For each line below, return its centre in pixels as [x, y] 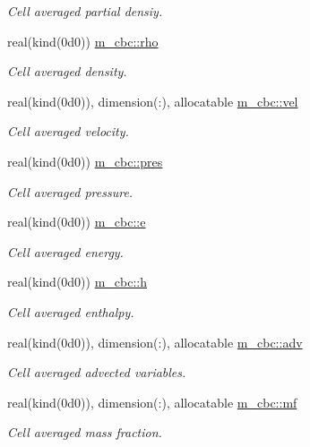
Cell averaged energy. [65, 251]
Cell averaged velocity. [68, 131]
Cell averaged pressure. [70, 191]
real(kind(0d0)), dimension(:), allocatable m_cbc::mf [152, 402]
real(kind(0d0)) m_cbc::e [77, 222]
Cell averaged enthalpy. [71, 311]
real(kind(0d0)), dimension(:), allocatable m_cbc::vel [153, 101]
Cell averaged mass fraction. [85, 432]
